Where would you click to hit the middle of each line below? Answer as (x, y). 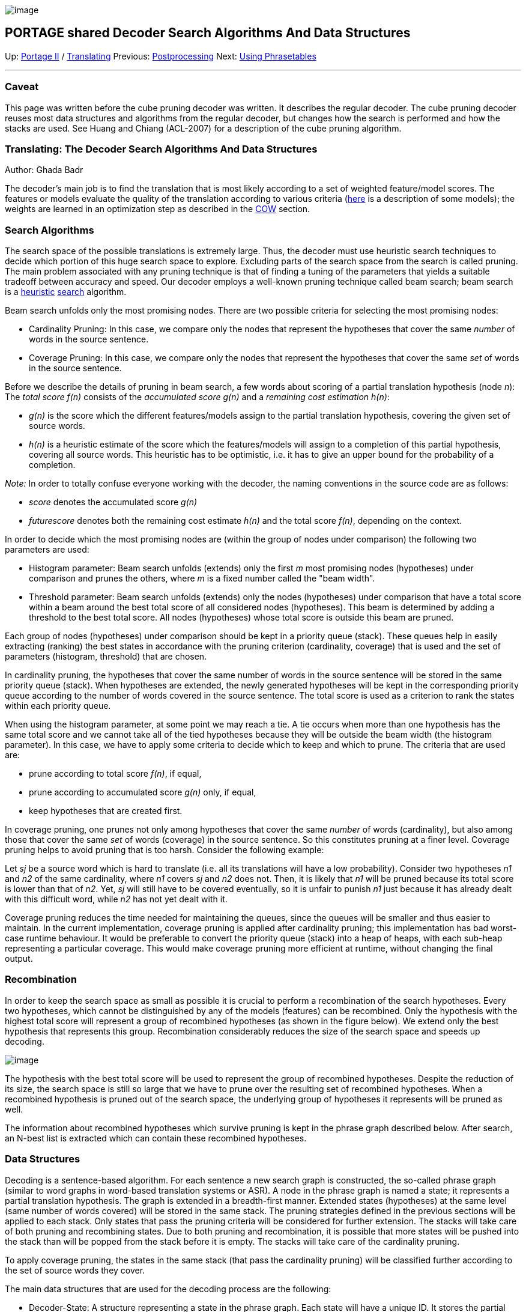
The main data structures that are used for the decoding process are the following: (168, 1289)
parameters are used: (47, 550)
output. (19, 959)
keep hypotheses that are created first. (106, 811)
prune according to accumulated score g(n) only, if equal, (143, 792)
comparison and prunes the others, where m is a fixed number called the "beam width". (202, 579)
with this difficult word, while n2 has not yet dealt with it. (116, 899)
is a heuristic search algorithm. (66, 292)
